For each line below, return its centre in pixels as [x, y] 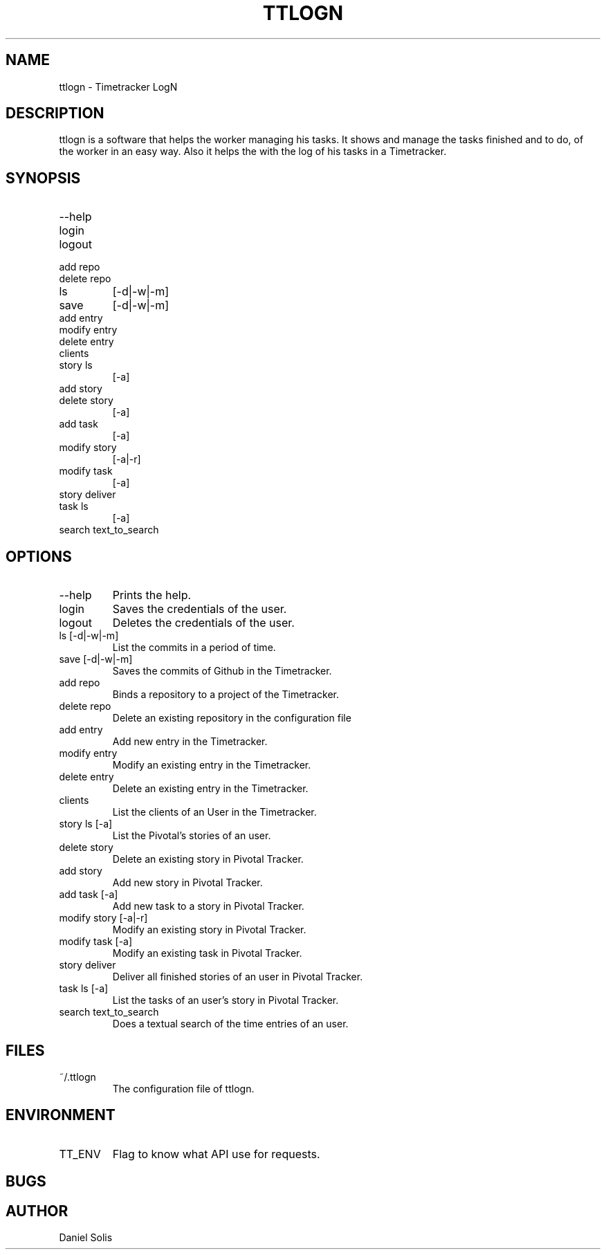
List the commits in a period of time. [194, 648]
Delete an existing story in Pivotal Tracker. [208, 859]
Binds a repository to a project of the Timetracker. [226, 695]
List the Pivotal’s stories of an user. [192, 836]
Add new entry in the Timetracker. [190, 742]
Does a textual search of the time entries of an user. [230, 1024]
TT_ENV [80, 1154]
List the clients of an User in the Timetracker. [214, 812]
